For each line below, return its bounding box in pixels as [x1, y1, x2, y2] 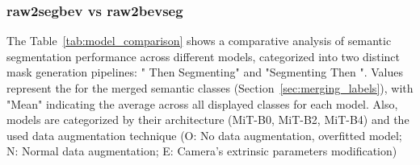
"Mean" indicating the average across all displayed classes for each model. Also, [6, 95, 398, 112]
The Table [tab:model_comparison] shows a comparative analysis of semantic [6, 32, 392, 49]
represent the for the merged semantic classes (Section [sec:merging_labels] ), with [6, 80, 414, 96]
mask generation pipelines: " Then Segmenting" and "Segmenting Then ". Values [6, 64, 403, 80]
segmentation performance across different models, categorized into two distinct [6, 47, 401, 64]
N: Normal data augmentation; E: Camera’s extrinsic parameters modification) [6, 142, 397, 159]
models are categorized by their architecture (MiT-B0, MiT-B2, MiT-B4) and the [6, 111, 409, 128]
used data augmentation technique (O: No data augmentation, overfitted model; [6, 126, 402, 143]
